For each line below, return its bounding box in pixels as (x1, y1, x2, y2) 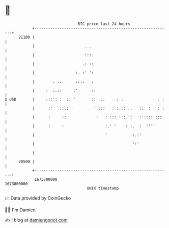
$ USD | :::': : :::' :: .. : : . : (5, 96, 165, 102)
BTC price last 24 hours (77, 21, 130, 26)
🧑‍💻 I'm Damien (5, 207, 36, 213)
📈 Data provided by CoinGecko (5, 195, 71, 201)
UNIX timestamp (87, 185, 119, 191)
